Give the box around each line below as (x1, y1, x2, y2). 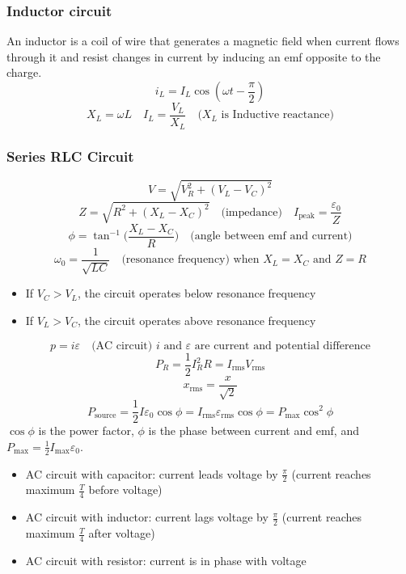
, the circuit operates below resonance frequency (78, 285, 316, 302)
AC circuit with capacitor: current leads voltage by (25, 465, 278, 482)
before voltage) (88, 481, 163, 498)
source (94, 411, 116, 420)
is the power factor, (38, 422, 134, 439)
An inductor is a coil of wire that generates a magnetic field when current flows (6, 32, 400, 49)
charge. (6, 64, 42, 81)
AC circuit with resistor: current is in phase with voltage (25, 551, 307, 568)
